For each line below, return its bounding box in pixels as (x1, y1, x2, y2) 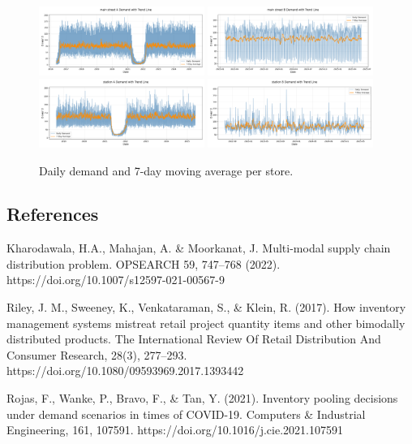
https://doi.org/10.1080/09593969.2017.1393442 (6, 362, 244, 379)
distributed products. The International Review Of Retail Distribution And (6, 330, 381, 347)
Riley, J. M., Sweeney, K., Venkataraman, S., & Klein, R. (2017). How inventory (6, 299, 406, 316)
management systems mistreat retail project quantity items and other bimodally (6, 314, 406, 331)
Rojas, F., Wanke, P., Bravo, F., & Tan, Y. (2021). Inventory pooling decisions (6, 390, 398, 407)
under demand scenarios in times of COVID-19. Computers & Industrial (6, 405, 366, 422)
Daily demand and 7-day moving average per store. (39, 162, 294, 179)
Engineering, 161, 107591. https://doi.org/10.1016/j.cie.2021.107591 (6, 421, 343, 438)
